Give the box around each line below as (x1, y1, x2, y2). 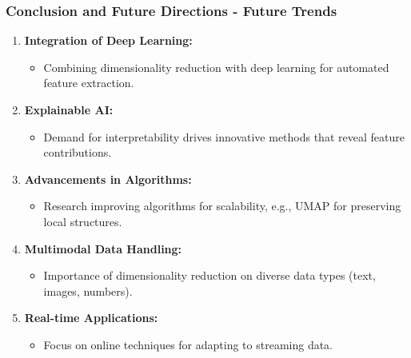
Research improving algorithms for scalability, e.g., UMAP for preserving (43, 197, 401, 214)
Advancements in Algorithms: (24, 170, 192, 187)
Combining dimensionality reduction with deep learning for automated (43, 58, 389, 75)
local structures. (43, 213, 122, 229)
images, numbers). (43, 282, 133, 299)
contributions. (43, 144, 112, 161)
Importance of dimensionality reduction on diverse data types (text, (43, 267, 376, 284)
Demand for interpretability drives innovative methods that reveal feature (43, 128, 405, 145)
